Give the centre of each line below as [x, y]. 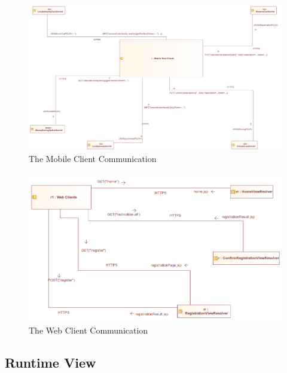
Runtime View [51, 363]
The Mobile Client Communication [93, 159]
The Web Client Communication [88, 330]
